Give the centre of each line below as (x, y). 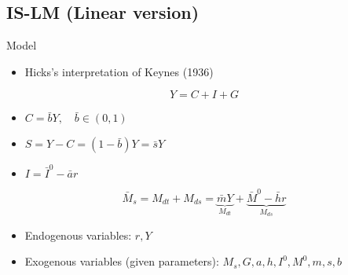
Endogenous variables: (78, 235)
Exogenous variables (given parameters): (122, 261)
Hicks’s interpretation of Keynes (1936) (119, 71)
